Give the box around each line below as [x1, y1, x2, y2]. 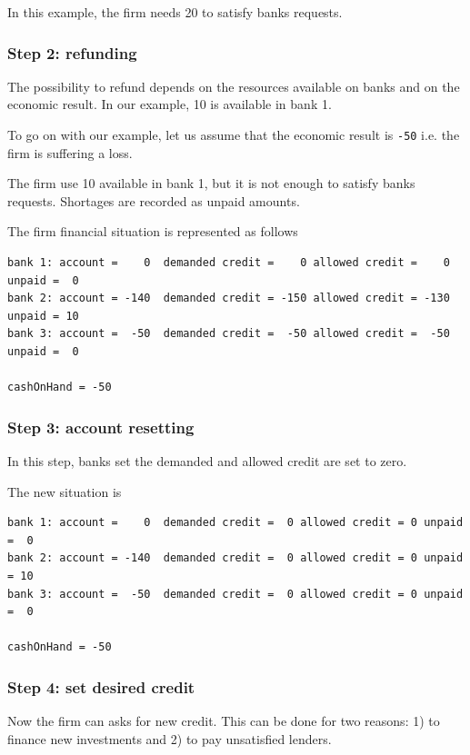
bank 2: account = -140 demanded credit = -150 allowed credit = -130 [7, 292, 450, 305]
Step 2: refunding [7, 41, 137, 64]
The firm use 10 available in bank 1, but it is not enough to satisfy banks [7, 174, 415, 193]
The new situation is [7, 482, 122, 501]
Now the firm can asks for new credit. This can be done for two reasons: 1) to [7, 711, 440, 730]
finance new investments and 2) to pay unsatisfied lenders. [7, 729, 332, 748]
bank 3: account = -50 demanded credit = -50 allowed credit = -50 [7, 327, 450, 341]
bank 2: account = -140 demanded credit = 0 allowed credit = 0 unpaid [7, 551, 464, 565]
